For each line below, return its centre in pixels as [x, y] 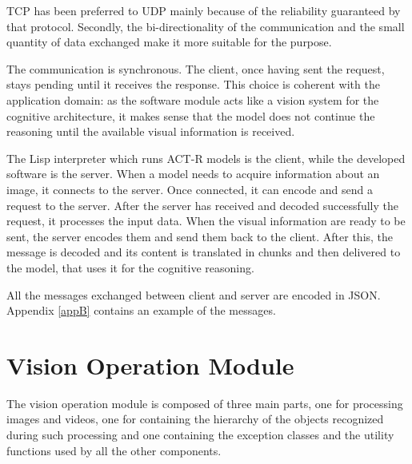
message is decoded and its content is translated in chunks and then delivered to [204, 252]
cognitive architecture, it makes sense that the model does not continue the [191, 115]
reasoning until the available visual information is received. [151, 131]
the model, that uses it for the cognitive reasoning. [130, 267]
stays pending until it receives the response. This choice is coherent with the [193, 84]
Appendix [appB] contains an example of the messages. [141, 310]
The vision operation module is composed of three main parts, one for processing [205, 403]
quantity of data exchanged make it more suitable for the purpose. [169, 42]
